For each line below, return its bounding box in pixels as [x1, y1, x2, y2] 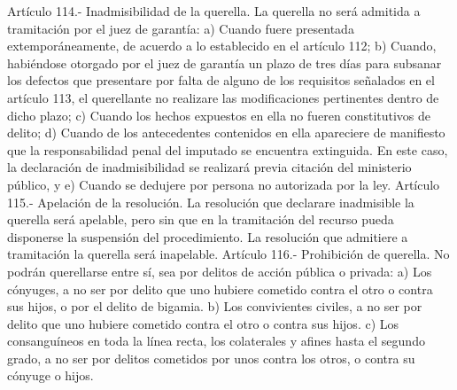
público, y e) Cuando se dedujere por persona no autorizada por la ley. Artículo [7, 175, 440, 193]
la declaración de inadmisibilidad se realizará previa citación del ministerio [7, 158, 412, 176]
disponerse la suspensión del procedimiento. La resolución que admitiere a [7, 227, 408, 246]
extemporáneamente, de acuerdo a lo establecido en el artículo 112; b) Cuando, [7, 36, 437, 55]
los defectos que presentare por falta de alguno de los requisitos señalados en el [7, 71, 435, 90]
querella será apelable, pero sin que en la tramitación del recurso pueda [7, 210, 394, 229]
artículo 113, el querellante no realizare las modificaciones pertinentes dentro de [7, 88, 439, 106]
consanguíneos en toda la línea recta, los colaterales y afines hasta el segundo [7, 331, 425, 350]
